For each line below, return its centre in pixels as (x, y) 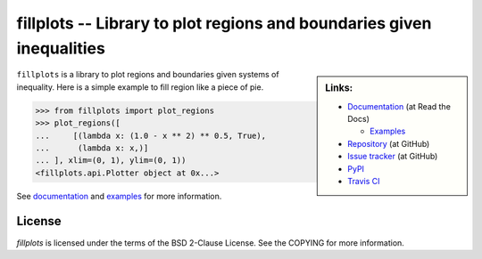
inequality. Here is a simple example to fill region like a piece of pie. (140, 87)
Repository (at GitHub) (389, 143)
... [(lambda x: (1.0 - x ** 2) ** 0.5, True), (151, 135)
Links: (339, 88)
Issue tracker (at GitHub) (393, 157)
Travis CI (364, 181)
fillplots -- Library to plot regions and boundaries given (224, 23)
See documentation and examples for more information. (119, 196)
